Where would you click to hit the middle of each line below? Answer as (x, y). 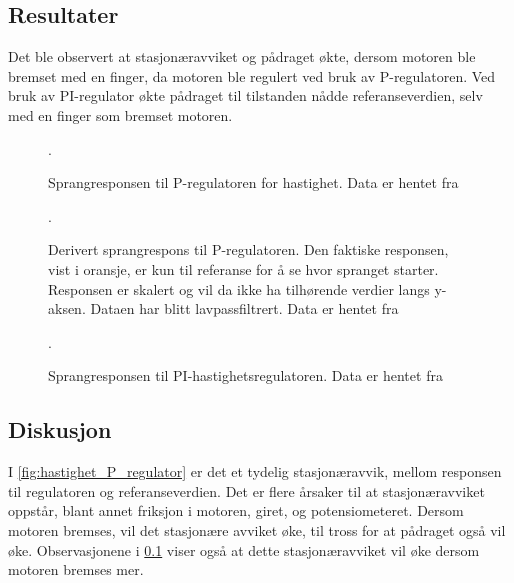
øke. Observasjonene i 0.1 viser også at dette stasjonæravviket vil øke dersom (244, 549)
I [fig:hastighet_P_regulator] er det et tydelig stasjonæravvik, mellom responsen (255, 471)
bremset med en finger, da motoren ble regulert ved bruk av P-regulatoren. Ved (252, 75)
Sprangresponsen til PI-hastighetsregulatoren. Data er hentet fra (245, 375)
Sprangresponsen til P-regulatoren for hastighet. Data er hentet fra (253, 182)
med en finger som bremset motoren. (120, 114)
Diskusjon (60, 429)
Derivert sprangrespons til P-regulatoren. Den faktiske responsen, (248, 249)
